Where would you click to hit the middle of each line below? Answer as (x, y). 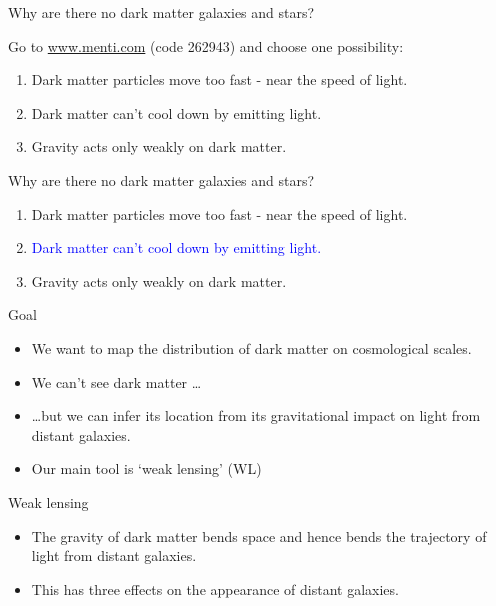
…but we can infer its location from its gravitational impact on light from (256, 415)
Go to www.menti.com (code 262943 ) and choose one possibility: (206, 45)
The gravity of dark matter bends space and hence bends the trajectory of (259, 535)
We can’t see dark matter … (116, 381)
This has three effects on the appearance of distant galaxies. (215, 588)
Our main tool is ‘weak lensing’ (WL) (146, 468)
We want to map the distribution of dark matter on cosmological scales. (251, 347)
